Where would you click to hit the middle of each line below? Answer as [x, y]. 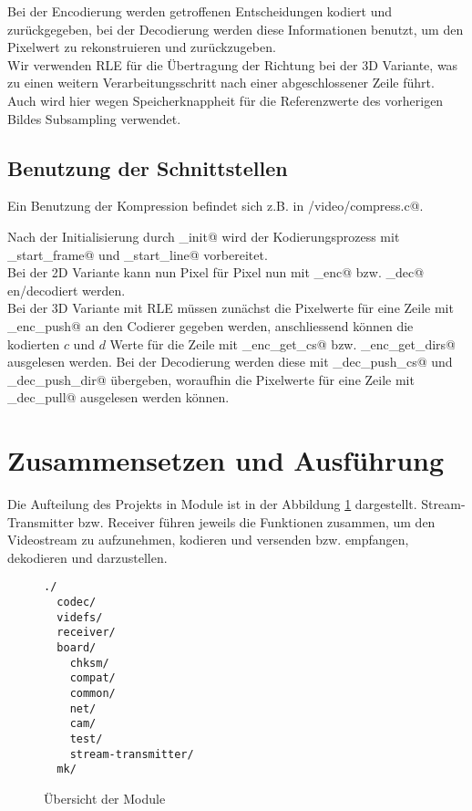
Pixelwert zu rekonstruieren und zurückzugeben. [142, 47]
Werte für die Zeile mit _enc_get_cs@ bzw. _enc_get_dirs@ [282, 343]
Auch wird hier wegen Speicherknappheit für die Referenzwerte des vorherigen [226, 100]
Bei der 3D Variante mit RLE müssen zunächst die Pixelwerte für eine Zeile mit [231, 308]
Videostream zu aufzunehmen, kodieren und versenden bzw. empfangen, [208, 540]
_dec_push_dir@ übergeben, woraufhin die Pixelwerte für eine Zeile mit [211, 379]
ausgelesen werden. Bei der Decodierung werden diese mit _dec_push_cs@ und [230, 362]
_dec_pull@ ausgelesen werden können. [118, 397]
